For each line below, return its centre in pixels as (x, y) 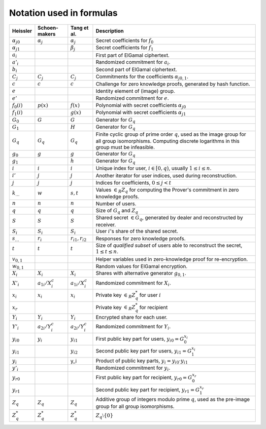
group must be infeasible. (125, 147)
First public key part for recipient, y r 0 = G (144, 378)
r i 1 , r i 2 (79, 239)
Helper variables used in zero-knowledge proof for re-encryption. (172, 259)
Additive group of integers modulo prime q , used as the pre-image (173, 399)
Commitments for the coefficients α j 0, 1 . (142, 77)
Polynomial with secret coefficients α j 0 (141, 106)
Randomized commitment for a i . (133, 62)
